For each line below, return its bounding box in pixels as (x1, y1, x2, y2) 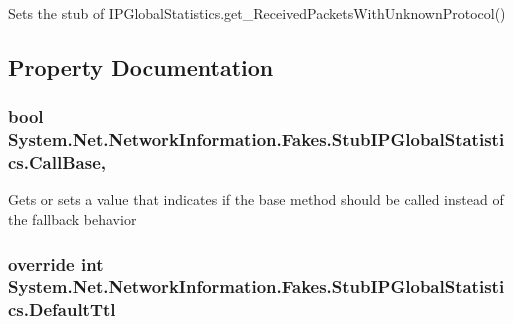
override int (8, 251, 104, 276)
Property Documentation (8, 51, 274, 82)
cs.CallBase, (8, 150, 106, 175)
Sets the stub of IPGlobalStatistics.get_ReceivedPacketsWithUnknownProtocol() (8, 3, 506, 23)
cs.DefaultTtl (8, 297, 116, 322)
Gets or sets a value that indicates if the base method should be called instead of (8, 189, 504, 210)
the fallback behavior (8, 209, 137, 230)
